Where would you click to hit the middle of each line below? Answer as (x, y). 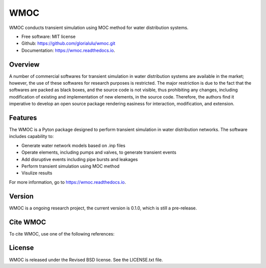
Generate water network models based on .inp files (73, 145)
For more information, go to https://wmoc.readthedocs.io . (67, 182)
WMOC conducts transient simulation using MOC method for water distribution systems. (99, 28)
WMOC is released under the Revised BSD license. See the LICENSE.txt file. (86, 260)
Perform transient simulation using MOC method (70, 166)
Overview (24, 64)
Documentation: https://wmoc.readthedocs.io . (68, 50)
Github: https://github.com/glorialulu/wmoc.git (68, 43)
